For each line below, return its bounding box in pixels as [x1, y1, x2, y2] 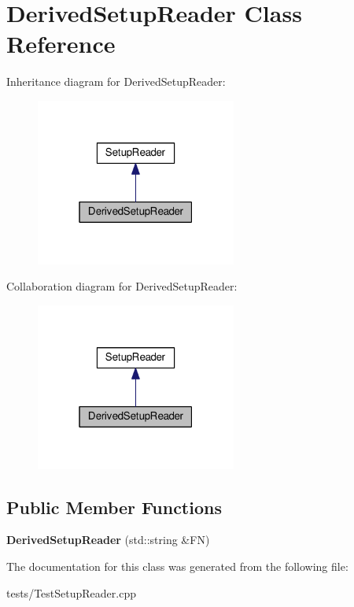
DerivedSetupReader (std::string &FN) [6, 531, 210, 548]
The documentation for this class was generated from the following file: [6, 558, 348, 575]
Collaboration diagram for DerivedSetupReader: [6, 278, 238, 294]
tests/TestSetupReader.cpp [6, 584, 136, 601]
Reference [6, 28, 116, 60]
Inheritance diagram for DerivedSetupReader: [6, 73, 226, 90]
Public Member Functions [6, 494, 222, 519]
